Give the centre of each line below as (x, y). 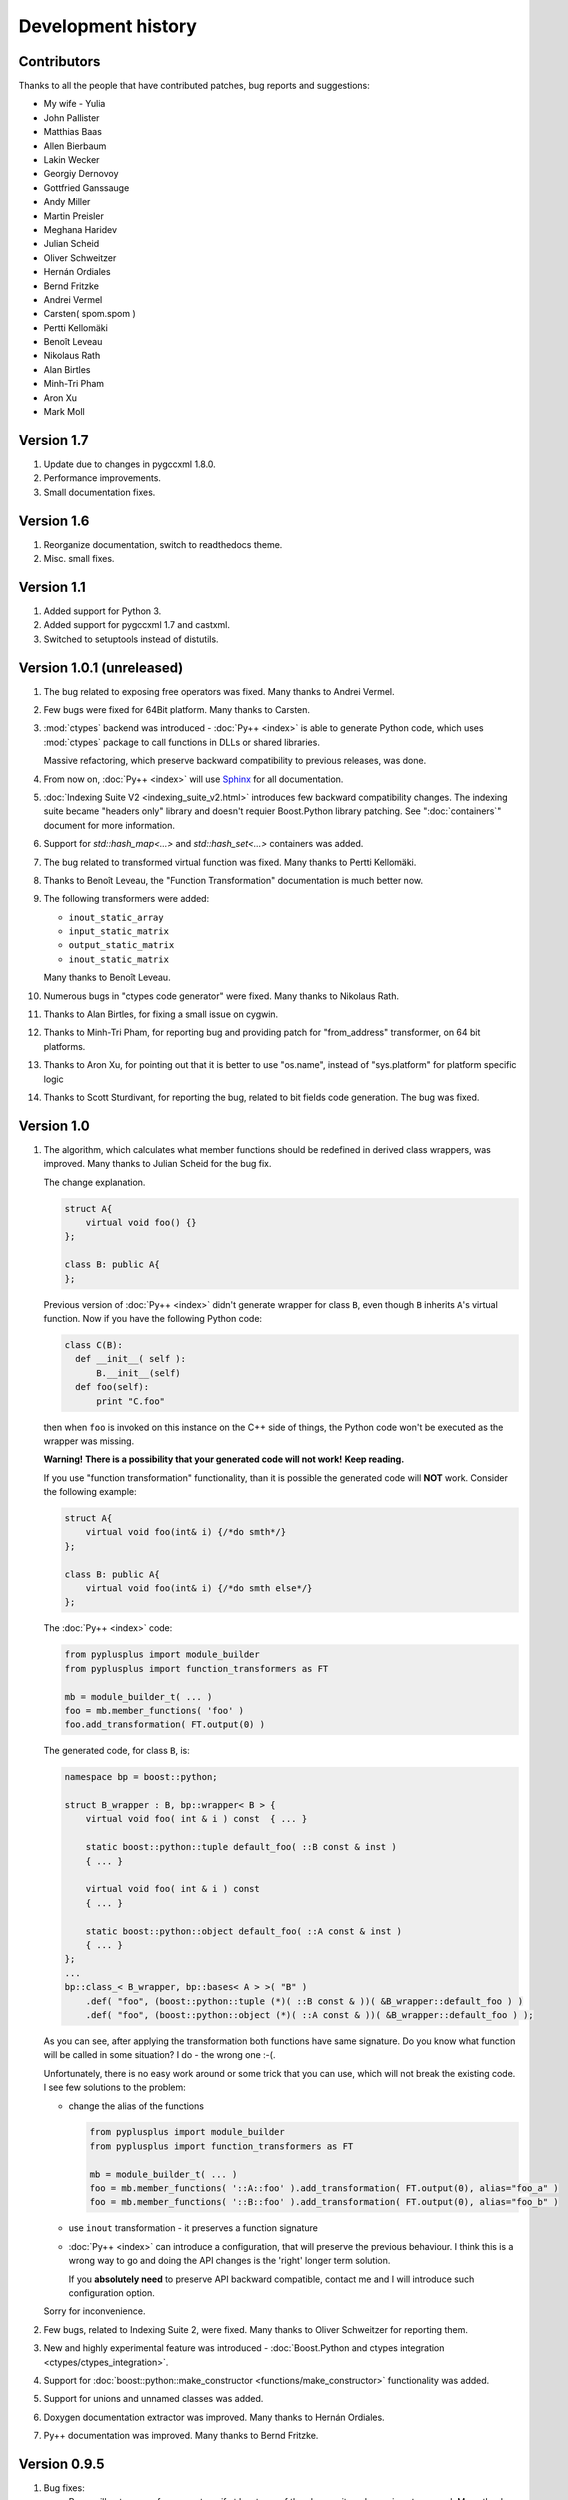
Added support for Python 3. (102, 611)
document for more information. (109, 825)
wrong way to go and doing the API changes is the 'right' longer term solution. (229, 2261)
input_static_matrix (119, 931)
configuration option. (111, 2292)
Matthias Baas (72, 132)
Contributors (59, 61)
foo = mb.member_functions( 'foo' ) (154, 1710)
